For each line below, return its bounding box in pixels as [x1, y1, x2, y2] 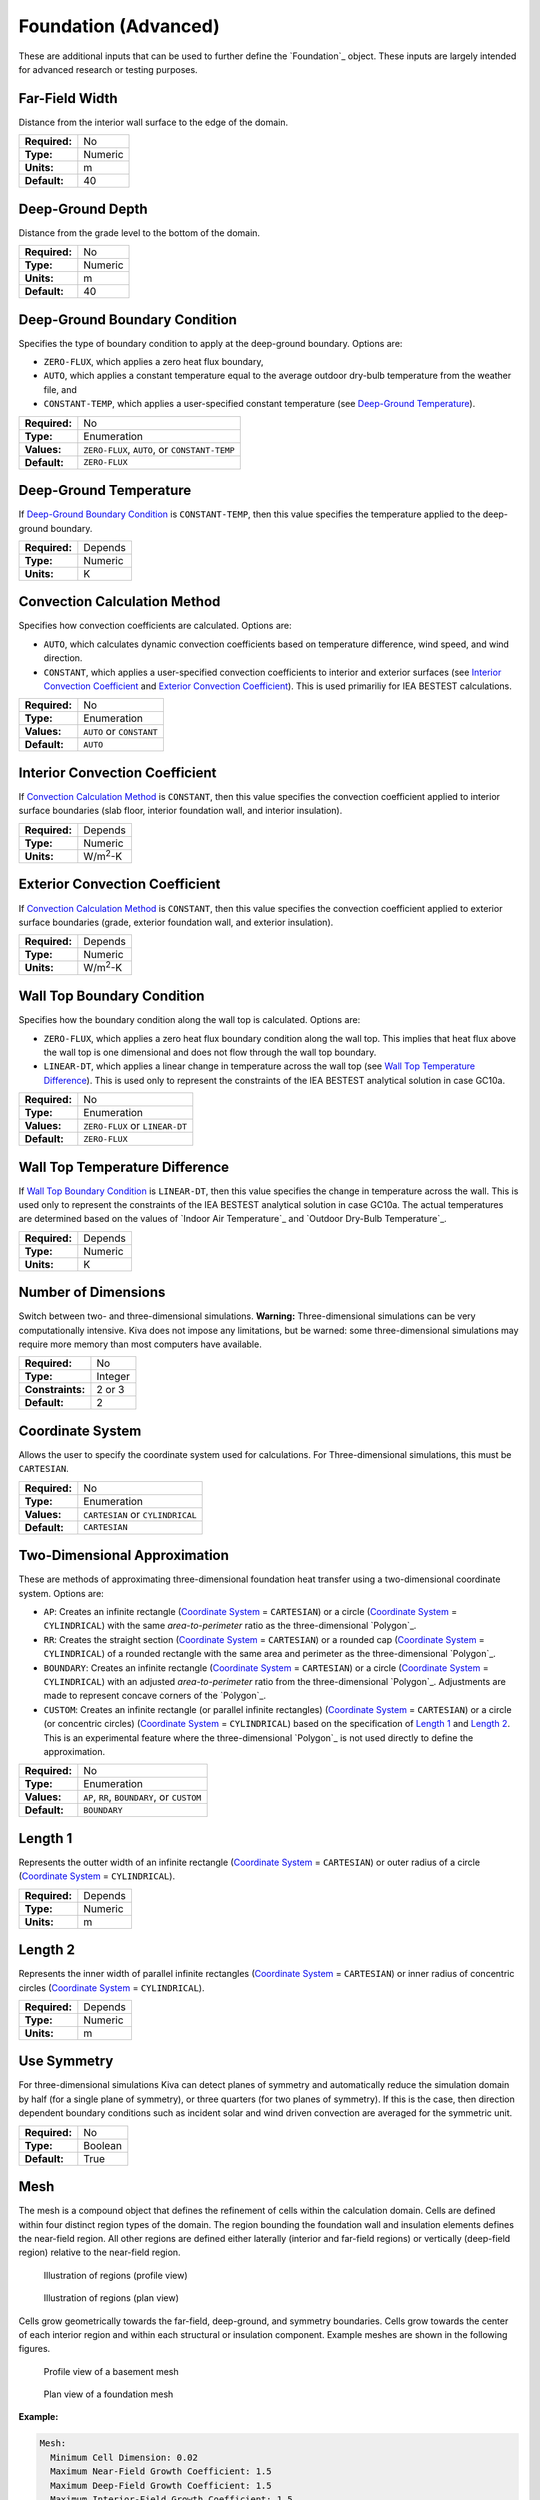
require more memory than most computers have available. [18, 1338, 262, 1350]
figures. [18, 2343, 51, 2355]
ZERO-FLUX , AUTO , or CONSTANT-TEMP [83, 442, 235, 456]
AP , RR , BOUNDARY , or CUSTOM [83, 1790, 202, 1804]
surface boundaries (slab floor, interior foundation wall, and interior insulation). [18, 805, 343, 817]
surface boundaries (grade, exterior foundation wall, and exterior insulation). [18, 916, 334, 928]
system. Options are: [18, 1587, 104, 1599]
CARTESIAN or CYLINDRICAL [83, 1507, 197, 1521]
